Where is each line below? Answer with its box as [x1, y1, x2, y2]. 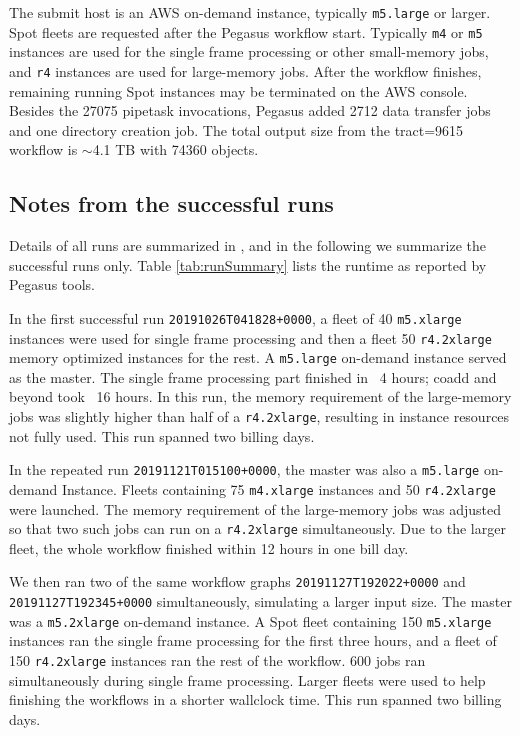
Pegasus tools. [9, 274, 95, 295]
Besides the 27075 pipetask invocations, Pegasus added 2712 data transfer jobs [9, 100, 491, 121]
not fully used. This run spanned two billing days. [9, 425, 315, 446]
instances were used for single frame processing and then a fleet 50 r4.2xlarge [9, 327, 492, 348]
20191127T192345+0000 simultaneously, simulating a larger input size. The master [9, 591, 513, 612]
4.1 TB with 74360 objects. [92, 139, 259, 160]
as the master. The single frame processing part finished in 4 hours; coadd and [9, 366, 497, 387]
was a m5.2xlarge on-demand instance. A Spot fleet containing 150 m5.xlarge [9, 610, 492, 631]
